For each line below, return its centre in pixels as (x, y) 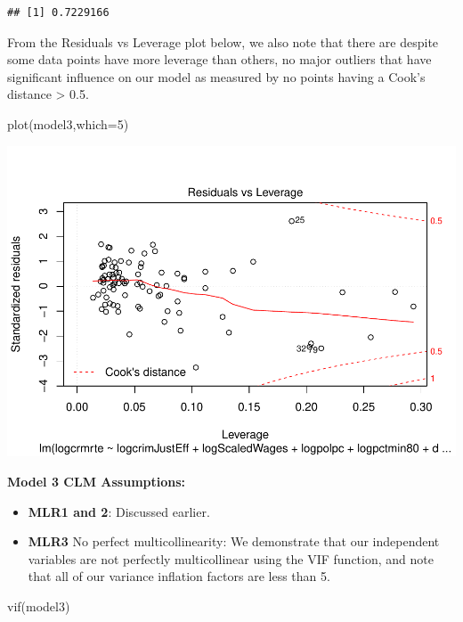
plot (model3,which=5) (68, 123)
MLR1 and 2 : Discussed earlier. (119, 511)
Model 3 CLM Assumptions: (97, 482)
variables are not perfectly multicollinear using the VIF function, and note (231, 558)
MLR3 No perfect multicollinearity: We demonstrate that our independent (234, 541)
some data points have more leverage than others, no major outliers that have (219, 59)
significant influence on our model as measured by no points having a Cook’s (216, 76)
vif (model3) (39, 606)
